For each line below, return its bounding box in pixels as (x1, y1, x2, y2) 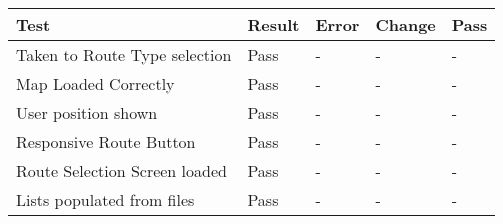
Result (247, 13, 300, 36)
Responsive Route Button (16, 130, 196, 153)
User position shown (16, 101, 158, 124)
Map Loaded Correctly (16, 72, 175, 95)
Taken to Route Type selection (16, 43, 232, 66)
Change (375, 13, 436, 36)
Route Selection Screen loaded (16, 159, 227, 182)
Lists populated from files (16, 188, 195, 211)
